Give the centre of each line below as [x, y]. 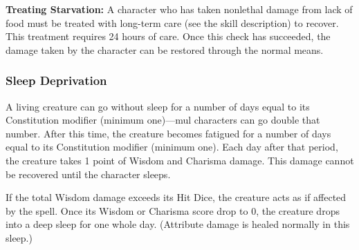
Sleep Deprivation [56, 80]
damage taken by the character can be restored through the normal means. [165, 49]
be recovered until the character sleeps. [88, 174]
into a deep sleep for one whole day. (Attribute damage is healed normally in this [178, 224]
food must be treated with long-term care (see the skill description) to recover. [172, 22]
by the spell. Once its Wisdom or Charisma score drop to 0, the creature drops [173, 210]
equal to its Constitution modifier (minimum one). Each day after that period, [172, 147]
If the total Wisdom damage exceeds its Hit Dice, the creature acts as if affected [176, 197]
